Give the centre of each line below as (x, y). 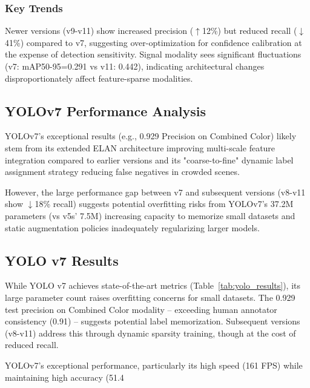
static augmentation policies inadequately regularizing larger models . (132, 227)
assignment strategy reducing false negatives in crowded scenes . (122, 172)
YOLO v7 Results (62, 260)
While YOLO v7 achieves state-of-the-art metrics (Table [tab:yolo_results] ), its (153, 285)
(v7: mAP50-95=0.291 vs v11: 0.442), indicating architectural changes (135, 66)
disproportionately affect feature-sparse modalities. (99, 78)
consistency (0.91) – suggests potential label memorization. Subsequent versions (153, 321)
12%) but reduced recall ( (249, 31)
